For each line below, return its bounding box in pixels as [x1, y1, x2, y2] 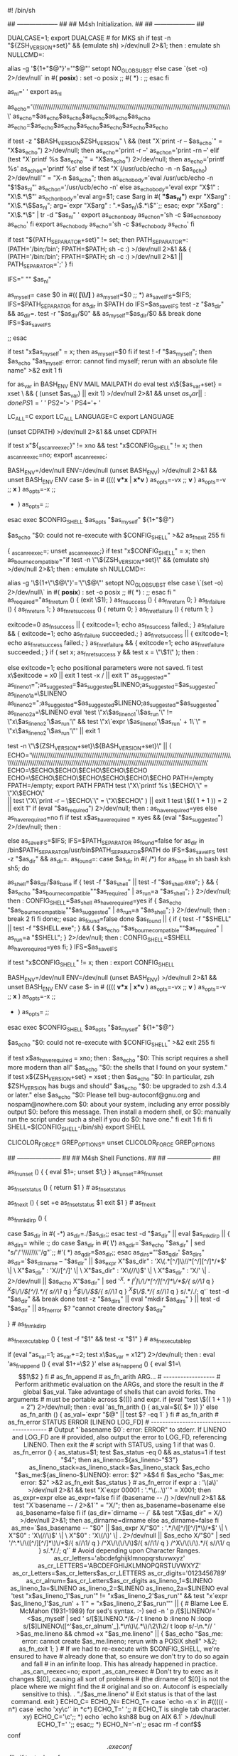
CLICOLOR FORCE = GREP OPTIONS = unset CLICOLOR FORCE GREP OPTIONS [7, 1138, 215, 1148]
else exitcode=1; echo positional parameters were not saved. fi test [7, 663, 204, 671]
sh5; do [7, 864, 30, 873]
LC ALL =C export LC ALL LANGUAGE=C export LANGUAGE [7, 412, 175, 422]
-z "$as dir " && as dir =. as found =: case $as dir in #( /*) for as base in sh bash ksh [7, 855, 231, 865]
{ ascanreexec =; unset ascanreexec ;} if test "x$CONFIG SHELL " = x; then [7, 546, 206, 557]
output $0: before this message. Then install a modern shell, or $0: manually [7, 1107, 231, 1116]
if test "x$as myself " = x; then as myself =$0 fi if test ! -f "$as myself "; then [7, 348, 212, 358]
